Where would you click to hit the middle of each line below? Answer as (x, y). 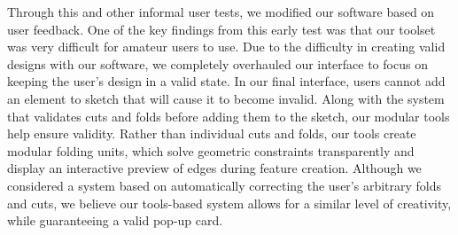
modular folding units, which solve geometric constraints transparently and (211, 150)
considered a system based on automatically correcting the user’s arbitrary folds (225, 185)
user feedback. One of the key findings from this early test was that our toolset (221, 29)
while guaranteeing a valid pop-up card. (115, 220)
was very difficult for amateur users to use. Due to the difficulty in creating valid (226, 47)
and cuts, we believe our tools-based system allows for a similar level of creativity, (229, 203)
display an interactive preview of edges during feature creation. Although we (214, 168)
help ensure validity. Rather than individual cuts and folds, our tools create (212, 133)
